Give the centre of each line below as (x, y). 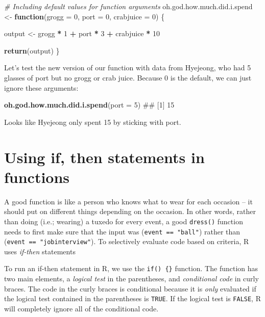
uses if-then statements (40, 251)
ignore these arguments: (41, 87)
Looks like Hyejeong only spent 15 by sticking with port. (93, 122)
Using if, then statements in (104, 157)
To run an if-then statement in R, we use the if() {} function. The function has (131, 268)
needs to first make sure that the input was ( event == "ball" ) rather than (122, 231)
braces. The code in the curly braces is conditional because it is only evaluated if (130, 288)
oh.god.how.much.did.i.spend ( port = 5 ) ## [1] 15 (89, 105)
